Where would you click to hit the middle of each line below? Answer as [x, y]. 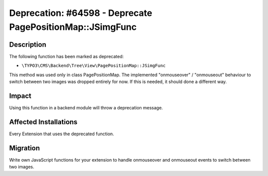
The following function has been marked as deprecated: [67, 56]
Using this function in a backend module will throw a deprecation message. [86, 107]
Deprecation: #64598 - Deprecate [81, 13]
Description [28, 44]
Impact [20, 96]
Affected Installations [43, 122]
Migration [25, 148]
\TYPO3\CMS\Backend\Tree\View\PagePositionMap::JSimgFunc [94, 66]
